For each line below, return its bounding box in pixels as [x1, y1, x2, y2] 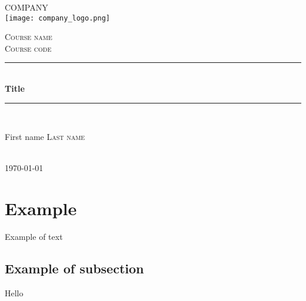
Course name [5, 31, 52, 43]
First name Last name [5, 131, 85, 143]
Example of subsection [5, 259, 144, 277]
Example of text [5, 230, 63, 243]
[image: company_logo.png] [5, 14, 110, 22]
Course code [5, 42, 52, 54]
